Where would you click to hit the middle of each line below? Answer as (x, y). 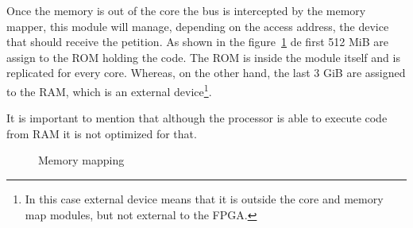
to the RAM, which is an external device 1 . (109, 90)
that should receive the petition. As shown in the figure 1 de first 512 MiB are (197, 42)
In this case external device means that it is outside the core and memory (204, 199)
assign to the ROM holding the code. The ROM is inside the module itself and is (203, 57)
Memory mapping (81, 160)
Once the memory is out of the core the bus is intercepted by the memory (186, 10)
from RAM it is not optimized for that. (102, 133)
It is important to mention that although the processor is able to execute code (197, 118)
